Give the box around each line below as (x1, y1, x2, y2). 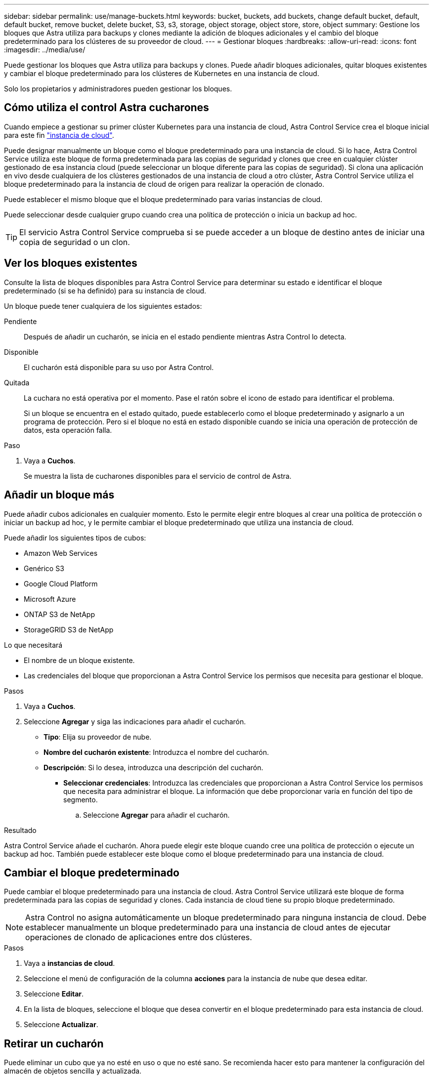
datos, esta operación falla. (24, 425, 112, 434)
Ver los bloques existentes (4, 257, 137, 270)
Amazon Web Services (24, 548, 98, 557)
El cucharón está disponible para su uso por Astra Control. (24, 363, 214, 372)
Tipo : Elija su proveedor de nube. (43, 732, 152, 741)
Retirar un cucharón (4, 1037, 104, 1050)
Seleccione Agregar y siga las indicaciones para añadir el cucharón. (24, 717, 246, 726)
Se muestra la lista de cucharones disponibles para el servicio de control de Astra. (24, 471, 292, 480)
